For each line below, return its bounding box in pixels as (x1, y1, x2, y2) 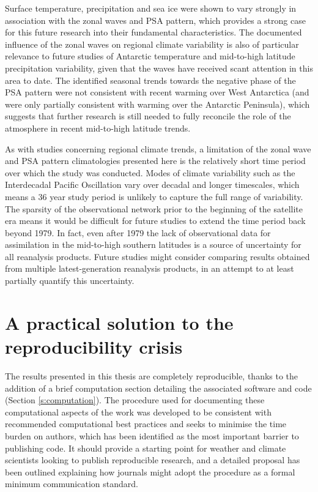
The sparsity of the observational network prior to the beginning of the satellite (5, 202, 303, 215)
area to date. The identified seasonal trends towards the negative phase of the (5, 73, 296, 86)
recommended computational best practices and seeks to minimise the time (5, 417, 287, 430)
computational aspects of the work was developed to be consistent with (5, 405, 272, 418)
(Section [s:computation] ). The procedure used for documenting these (5, 393, 265, 406)
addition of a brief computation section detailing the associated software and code (5, 381, 312, 394)
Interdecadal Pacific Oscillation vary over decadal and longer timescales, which (5, 178, 300, 191)
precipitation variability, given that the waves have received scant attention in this (5, 61, 313, 74)
